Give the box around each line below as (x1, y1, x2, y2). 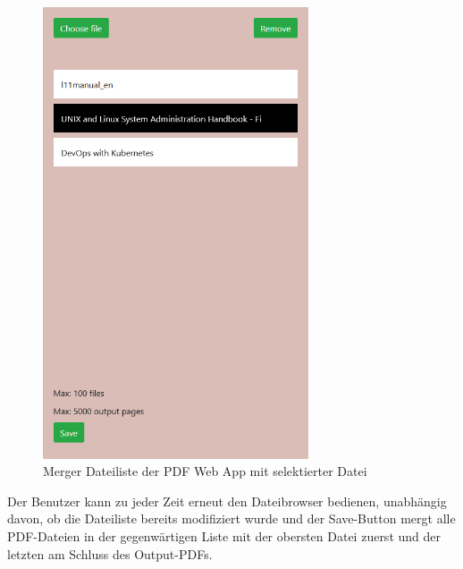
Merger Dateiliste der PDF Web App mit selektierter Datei (43, 462, 367, 480)
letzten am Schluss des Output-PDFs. (7, 544, 213, 563)
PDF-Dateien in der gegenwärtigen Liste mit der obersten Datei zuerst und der (7, 526, 442, 545)
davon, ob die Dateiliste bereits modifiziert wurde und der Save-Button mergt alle (7, 509, 456, 528)
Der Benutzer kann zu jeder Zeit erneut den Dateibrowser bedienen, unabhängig (7, 491, 447, 510)
